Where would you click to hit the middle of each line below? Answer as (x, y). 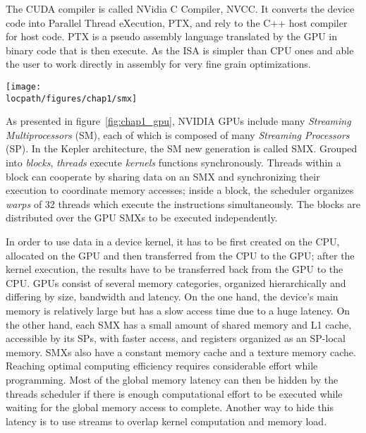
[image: (24, 86)
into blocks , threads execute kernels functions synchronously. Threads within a (173, 163)
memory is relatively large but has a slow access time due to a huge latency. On (178, 310)
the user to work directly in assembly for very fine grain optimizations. (158, 64)
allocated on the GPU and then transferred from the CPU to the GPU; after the (180, 255)
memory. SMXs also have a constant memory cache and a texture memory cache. (181, 352)
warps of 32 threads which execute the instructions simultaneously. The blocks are (183, 203)
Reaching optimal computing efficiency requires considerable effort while (162, 366)
